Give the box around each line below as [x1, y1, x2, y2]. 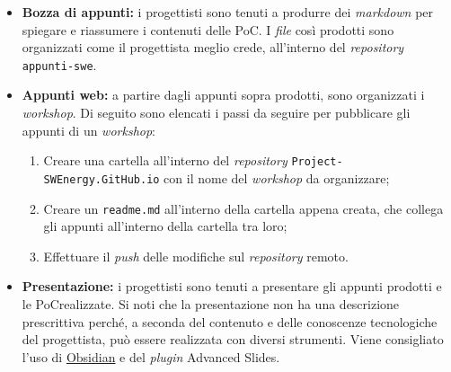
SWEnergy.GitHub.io [43, 173, 160, 186]
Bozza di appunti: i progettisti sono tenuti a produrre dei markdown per [22, 3, 434, 21]
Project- [291, 155, 343, 169]
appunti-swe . [22, 55, 97, 74]
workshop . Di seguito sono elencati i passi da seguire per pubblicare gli [22, 103, 411, 122]
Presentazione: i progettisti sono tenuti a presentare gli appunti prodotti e [22, 277, 442, 296]
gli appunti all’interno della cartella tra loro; [43, 217, 287, 235]
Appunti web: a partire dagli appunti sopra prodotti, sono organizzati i [22, 85, 425, 104]
